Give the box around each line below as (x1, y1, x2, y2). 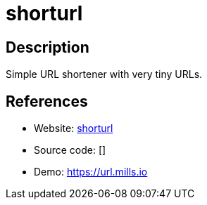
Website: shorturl (34, 122, 113, 135)
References (6, 92, 88, 110)
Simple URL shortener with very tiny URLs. (6, 68, 203, 81)
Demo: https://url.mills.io (34, 166, 148, 178)
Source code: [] (34, 144, 106, 157)
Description (6, 38, 89, 56)
